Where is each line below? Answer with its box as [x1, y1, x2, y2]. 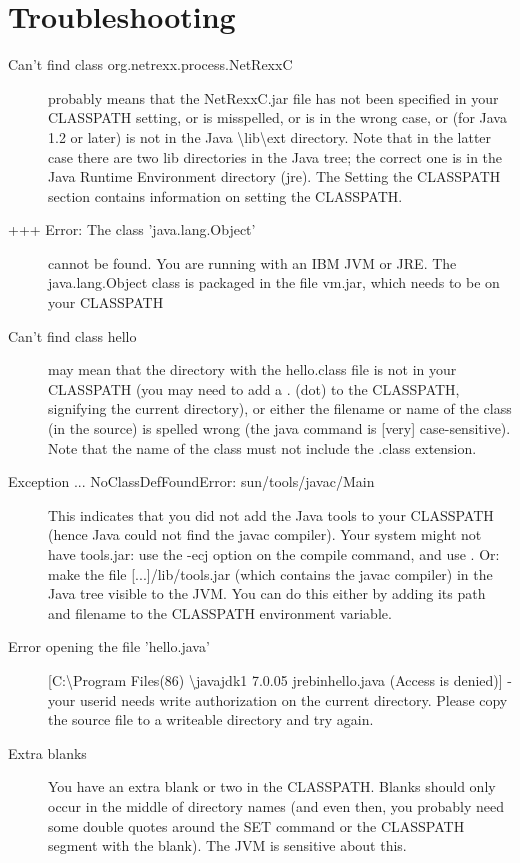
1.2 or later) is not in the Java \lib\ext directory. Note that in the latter [48, 126, 492, 147]
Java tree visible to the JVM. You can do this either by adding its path [48, 583, 486, 604]
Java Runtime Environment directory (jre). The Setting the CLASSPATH [48, 166, 501, 187]
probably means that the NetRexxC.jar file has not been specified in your [48, 87, 499, 108]
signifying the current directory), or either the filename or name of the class [48, 398, 512, 419]
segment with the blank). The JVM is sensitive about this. [48, 835, 407, 856]
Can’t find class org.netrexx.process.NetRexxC [8, 54, 293, 75]
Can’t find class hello [8, 325, 137, 346]
